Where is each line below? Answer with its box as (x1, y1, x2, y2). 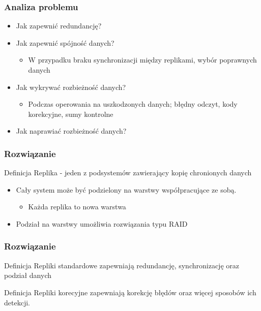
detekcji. (4, 297, 30, 307)
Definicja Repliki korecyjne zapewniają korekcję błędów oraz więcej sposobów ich (4, 287, 256, 297)
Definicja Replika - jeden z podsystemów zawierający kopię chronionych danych (4, 167, 252, 178)
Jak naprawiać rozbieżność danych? (16, 126, 127, 136)
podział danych (4, 270, 52, 281)
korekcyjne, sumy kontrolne (28, 108, 113, 119)
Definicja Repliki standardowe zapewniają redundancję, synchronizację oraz (4, 260, 239, 270)
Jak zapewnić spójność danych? (16, 37, 114, 48)
